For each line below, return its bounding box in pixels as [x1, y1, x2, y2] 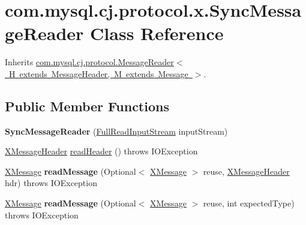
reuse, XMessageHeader [203, 165, 290, 177]
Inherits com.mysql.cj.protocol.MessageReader [5, 56, 174, 68]
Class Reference [90, 21, 224, 45]
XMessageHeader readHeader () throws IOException [5, 145, 198, 157]
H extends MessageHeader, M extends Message [8, 67, 188, 80]
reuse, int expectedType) [203, 197, 295, 209]
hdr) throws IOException [5, 177, 97, 189]
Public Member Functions [5, 96, 169, 115]
